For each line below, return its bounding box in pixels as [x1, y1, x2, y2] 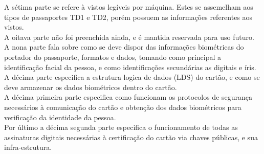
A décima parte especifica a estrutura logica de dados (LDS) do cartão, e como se [4, 72, 260, 82]
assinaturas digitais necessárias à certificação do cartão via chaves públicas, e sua [4, 131, 258, 142]
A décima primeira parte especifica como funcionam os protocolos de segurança [4, 92, 253, 102]
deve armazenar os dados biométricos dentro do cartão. [4, 81, 177, 92]
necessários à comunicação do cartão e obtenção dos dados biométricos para [4, 101, 241, 112]
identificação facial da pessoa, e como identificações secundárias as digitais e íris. [4, 61, 256, 72]
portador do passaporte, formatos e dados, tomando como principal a [4, 51, 222, 62]
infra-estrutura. [4, 142, 52, 152]
